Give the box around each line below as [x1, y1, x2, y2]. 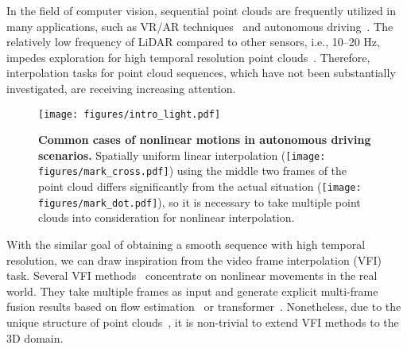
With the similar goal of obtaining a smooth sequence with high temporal [6, 236, 366, 253]
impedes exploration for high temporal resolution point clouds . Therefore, [6, 48, 370, 65]
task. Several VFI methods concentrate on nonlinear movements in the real [6, 267, 378, 284]
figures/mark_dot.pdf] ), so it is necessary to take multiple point [38, 193, 361, 210]
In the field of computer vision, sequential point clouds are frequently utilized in [6, 2, 396, 18]
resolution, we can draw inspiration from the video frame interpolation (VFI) [6, 251, 382, 268]
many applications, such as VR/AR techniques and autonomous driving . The [6, 17, 393, 34]
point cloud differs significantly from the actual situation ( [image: [38, 178, 362, 195]
